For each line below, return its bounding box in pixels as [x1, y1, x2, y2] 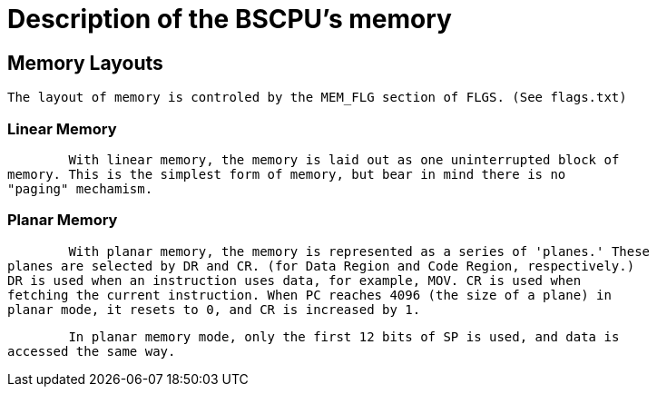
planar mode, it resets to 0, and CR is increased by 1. [7, 301, 421, 317]
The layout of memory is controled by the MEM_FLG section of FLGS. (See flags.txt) [7, 90, 627, 105]
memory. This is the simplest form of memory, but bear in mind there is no [7, 166, 566, 182]
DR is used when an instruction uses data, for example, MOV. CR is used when [7, 272, 582, 288]
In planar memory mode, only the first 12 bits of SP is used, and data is [68, 329, 620, 344]
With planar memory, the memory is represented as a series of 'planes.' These [68, 243, 651, 259]
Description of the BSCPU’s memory [7, 4, 452, 34]
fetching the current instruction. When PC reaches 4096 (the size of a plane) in [7, 287, 612, 302]
